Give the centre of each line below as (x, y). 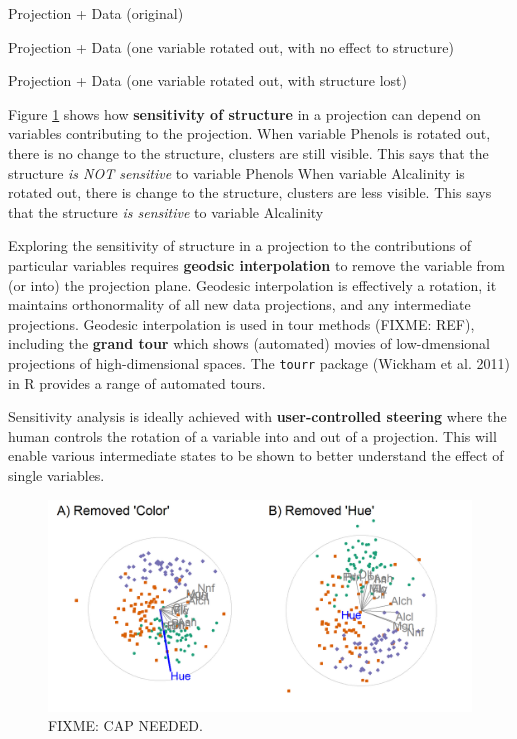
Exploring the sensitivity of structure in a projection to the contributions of (240, 245)
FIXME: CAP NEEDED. (125, 725)
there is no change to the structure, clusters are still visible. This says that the (248, 152)
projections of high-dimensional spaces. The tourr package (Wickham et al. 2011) (259, 362)
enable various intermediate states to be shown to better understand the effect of (256, 455)
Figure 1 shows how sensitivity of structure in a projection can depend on (244, 113)
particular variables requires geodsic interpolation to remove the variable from (256, 264)
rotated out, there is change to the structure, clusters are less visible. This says (250, 192)
